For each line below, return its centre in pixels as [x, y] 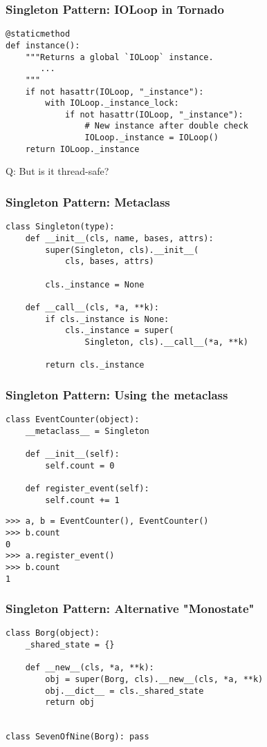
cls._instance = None [95, 284]
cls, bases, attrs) [109, 262]
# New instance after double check [166, 126]
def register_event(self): [87, 488]
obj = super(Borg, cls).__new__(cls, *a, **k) [154, 680]
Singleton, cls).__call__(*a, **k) [166, 342]
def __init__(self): [72, 454]
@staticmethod [38, 34]
